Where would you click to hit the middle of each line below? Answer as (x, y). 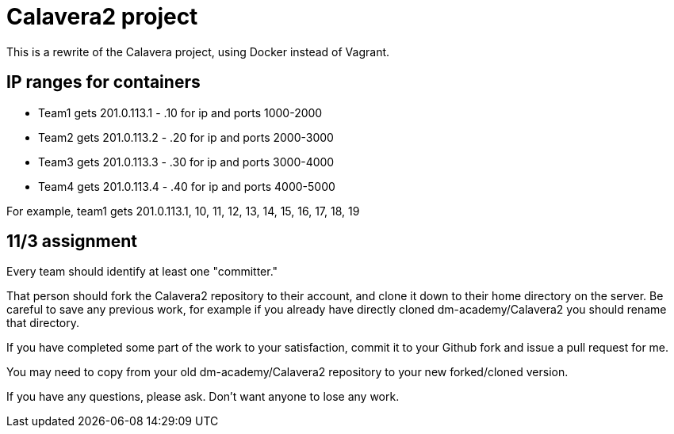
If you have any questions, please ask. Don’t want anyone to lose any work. (203, 397)
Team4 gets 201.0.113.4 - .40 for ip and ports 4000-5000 (187, 186)
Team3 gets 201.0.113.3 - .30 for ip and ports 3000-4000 (186, 162)
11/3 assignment (72, 242)
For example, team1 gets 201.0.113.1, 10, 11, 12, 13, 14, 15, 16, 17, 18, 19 (183, 211)
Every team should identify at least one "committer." (142, 272)
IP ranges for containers (103, 82)
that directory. (43, 323)
